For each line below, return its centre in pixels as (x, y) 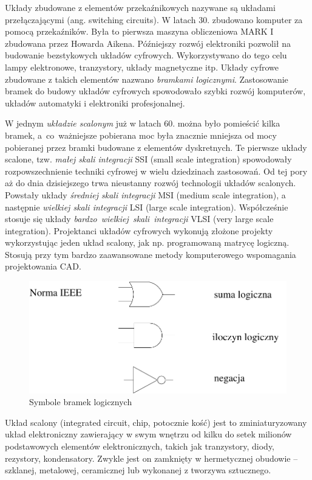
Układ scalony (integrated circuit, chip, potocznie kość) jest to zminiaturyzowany (156, 422)
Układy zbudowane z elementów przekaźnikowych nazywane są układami (140, 7)
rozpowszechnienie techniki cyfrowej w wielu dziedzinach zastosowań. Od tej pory (156, 171)
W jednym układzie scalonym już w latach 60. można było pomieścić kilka (143, 123)
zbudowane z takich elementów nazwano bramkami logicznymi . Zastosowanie (147, 79)
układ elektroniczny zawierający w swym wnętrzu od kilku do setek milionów (148, 434)
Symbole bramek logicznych (81, 402)
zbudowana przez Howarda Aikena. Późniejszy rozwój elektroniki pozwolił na (148, 43)
